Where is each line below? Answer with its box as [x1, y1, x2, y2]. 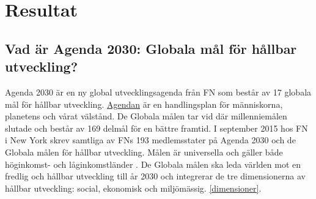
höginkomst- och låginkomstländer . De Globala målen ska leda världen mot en [5, 157, 301, 170]
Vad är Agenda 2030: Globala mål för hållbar [5, 39, 297, 58]
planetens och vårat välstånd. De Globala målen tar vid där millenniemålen [5, 110, 287, 122]
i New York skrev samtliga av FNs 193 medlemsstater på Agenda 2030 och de [5, 133, 296, 146]
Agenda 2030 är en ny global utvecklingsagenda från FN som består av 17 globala [5, 85, 312, 98]
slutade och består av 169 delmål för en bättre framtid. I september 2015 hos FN [5, 121, 308, 134]
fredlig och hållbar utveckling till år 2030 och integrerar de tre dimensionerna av [5, 170, 306, 182]
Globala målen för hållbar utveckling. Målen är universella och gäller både [5, 145, 283, 158]
